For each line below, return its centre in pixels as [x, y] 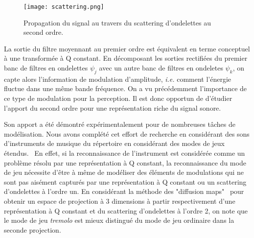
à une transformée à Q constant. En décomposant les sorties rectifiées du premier [126, 58]
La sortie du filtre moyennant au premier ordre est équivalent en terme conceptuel [127, 48]
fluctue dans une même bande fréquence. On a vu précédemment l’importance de [126, 88]
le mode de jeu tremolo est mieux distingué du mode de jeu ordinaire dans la [119, 220]
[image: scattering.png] [64, 7]
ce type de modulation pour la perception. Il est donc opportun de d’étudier [118, 98]
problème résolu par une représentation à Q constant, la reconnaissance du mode [125, 162]
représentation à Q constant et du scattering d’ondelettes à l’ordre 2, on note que [126, 210]
